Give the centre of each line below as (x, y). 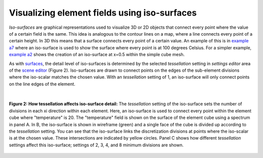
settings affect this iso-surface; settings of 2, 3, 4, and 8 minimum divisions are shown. (96, 145)
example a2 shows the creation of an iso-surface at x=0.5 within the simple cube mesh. (97, 55)
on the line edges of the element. (42, 84)
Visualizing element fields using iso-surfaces (103, 13)
